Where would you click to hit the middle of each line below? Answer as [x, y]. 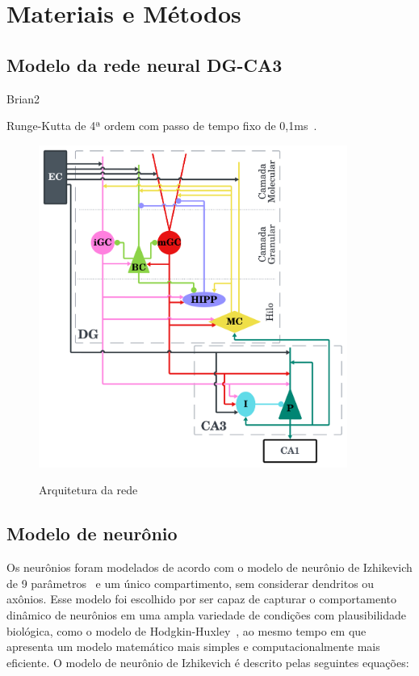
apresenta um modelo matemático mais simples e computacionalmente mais [193, 647]
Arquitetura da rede [88, 490]
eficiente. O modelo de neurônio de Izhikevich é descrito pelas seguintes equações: [208, 662]
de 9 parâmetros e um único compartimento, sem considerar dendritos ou [191, 583]
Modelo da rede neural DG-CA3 [145, 64]
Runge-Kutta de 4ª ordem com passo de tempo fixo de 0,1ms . [162, 126]
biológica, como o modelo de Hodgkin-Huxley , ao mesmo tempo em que [186, 630]
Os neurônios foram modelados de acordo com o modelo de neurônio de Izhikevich [209, 567]
